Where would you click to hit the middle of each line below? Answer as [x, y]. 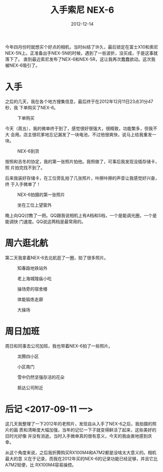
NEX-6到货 [28, 151]
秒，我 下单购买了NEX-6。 [32, 107]
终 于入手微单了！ [23, 184]
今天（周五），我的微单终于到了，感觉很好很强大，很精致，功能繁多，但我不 [81, 128]
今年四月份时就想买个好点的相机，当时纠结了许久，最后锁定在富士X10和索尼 [82, 47]
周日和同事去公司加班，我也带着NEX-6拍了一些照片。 [59, 346]
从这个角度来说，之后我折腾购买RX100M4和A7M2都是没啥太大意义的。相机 [81, 452]
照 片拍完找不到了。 [25, 168]
